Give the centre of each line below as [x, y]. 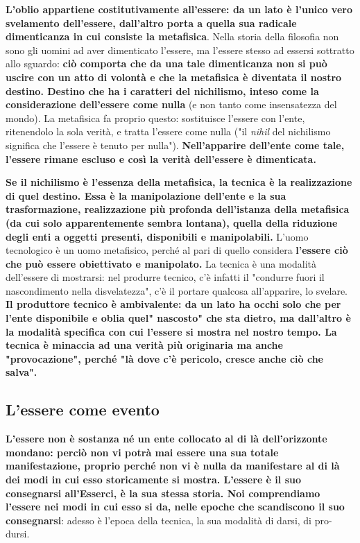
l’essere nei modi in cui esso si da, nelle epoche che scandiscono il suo [175, 507]
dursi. [18, 534]
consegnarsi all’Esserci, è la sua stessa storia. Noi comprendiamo [163, 493]
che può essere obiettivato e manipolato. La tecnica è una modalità [161, 263]
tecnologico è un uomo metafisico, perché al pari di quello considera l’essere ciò [177, 250]
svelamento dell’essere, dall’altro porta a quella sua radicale [151, 23]
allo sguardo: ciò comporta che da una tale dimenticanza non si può [166, 63]
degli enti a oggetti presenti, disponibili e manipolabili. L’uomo [157, 236]
